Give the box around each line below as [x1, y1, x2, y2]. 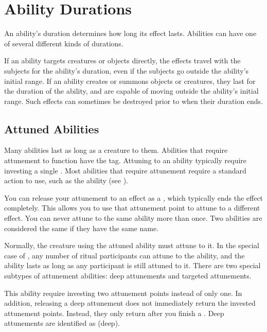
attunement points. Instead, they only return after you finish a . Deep [4, 307, 224, 318]
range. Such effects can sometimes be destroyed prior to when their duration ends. [4, 95, 263, 106]
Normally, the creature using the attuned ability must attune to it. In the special [4, 240, 259, 251]
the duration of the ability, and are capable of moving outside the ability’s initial [4, 85, 259, 96]
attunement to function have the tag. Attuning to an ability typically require [4, 155, 247, 166]
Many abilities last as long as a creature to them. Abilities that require [4, 145, 228, 155]
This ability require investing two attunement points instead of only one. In [4, 287, 242, 298]
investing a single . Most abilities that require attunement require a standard [4, 165, 246, 176]
